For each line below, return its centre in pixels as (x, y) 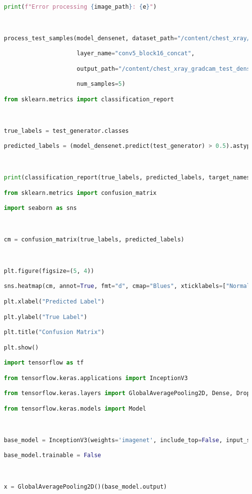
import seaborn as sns (40, 208)
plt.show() (21, 347)
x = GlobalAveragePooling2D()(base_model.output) (86, 486)
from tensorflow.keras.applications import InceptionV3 (96, 378)
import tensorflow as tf (44, 363)
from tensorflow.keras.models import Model (75, 408)
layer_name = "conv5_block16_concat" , (136, 54)
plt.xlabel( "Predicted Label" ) (54, 302)
